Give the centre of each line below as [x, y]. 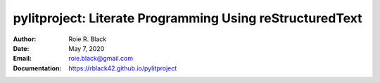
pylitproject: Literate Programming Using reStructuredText [188, 18]
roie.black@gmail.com [101, 59]
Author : [25, 39]
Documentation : [37, 68]
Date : [21, 48]
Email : [22, 59]
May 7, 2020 [87, 48]
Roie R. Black [88, 39]
